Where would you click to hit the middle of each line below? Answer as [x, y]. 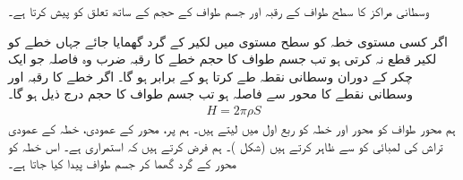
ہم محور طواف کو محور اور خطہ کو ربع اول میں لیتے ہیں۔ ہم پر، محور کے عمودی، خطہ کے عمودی [232, 128]
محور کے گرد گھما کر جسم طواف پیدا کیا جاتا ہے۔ [123, 163]
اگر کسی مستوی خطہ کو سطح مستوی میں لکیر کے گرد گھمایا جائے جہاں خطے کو [228, 41]
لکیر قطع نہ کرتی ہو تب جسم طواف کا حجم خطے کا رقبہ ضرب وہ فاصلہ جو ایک [223, 59]
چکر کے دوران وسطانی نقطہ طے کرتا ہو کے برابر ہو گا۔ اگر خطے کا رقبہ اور [210, 76]
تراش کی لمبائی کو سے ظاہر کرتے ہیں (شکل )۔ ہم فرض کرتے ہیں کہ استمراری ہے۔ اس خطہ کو [226, 146]
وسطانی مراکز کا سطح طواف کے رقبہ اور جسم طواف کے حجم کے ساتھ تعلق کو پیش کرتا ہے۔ [219, 11]
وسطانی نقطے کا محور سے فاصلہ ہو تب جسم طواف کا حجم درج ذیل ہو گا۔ [210, 94]
